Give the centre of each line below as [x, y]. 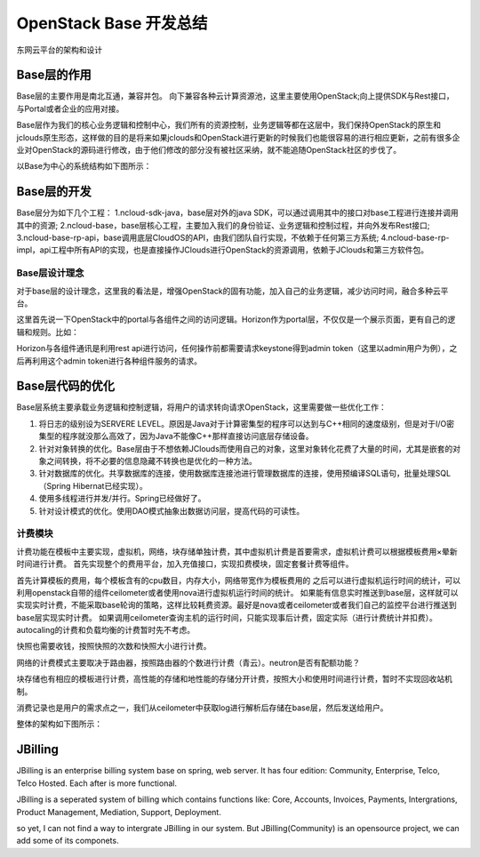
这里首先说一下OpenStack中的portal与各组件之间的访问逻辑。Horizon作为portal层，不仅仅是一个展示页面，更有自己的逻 [236, 319]
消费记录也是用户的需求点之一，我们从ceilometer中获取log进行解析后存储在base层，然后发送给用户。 [202, 708]
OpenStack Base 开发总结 [112, 23]
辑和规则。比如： [48, 332]
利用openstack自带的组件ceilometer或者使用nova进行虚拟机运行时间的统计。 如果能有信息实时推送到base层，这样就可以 [237, 592]
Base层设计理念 [50, 273]
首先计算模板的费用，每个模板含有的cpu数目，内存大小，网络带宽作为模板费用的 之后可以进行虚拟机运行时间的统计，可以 [239, 580]
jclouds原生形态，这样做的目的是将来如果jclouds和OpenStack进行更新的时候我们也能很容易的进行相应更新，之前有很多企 [238, 137]
